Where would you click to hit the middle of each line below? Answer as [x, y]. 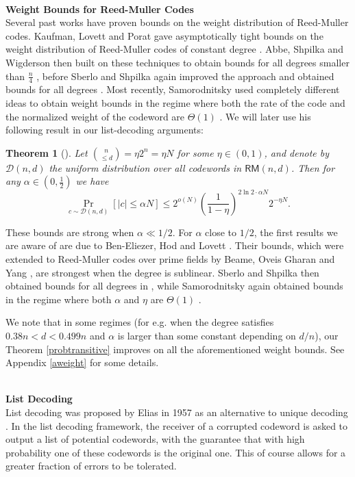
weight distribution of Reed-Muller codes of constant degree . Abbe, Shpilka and [174, 49]
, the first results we [296, 232]
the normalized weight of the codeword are [95, 116]
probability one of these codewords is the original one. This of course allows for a [176, 452]
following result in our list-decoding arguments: [105, 130]
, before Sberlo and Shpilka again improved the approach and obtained [185, 76]
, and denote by [297, 152]
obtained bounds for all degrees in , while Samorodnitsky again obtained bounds [174, 286]
